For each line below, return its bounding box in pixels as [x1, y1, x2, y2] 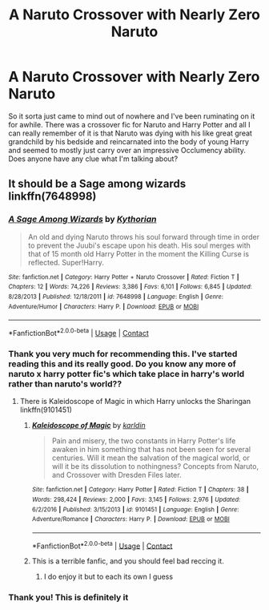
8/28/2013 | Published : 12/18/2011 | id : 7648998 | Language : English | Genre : [8, 293, 224, 301]
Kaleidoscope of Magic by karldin [31, 421, 146, 430]
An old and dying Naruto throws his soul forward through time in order [27, 232, 260, 241]
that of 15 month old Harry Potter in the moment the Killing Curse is [27, 248, 250, 258]
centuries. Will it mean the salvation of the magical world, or [51, 453, 250, 463]
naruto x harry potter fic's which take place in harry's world [8, 368, 245, 379]
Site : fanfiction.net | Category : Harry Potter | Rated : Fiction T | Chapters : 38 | [31, 486, 249, 494]
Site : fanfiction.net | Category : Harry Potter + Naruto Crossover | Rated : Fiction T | [8, 273, 239, 281]
